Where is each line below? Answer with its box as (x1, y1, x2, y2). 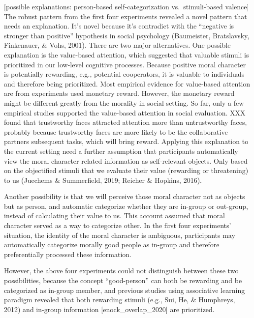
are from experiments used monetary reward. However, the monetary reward (4, 88, 235, 98)
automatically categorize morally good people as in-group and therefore (4, 239, 220, 250)
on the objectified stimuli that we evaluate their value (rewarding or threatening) (4, 165, 249, 175)
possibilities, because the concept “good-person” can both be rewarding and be (4, 275, 242, 286)
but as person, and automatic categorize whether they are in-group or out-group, (4, 201, 248, 211)
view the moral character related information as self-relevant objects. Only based (4, 155, 248, 166)
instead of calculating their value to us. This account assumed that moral (4, 210, 225, 221)
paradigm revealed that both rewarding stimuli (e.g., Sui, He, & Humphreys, (4, 294, 235, 305)
